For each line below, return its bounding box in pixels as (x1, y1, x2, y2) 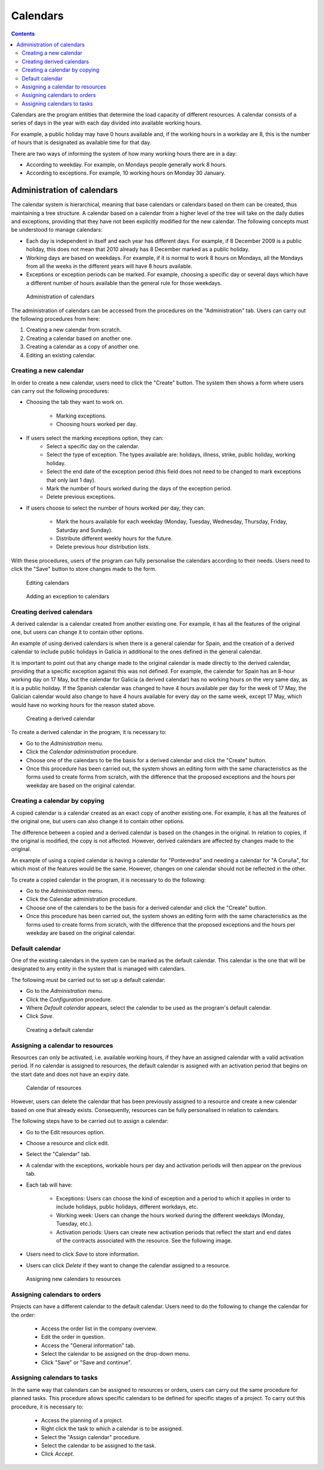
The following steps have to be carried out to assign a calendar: (11, 1117, 169, 1125)
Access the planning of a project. (41, 1416, 123, 1424)
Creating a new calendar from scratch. (26, 326, 122, 333)
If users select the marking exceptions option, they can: (26, 434, 164, 442)
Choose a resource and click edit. (26, 1140, 109, 1147)
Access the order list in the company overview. (41, 1325, 157, 1332)
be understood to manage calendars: (11, 226, 103, 233)
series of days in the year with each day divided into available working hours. (11, 119, 202, 126)
